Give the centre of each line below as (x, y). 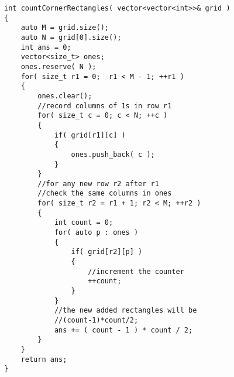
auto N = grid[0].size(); (71, 37)
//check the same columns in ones (105, 193)
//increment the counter (136, 271)
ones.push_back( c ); (113, 154)
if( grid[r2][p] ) (107, 252)
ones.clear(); (65, 96)
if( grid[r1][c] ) (90, 135)
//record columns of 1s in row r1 (105, 106)
